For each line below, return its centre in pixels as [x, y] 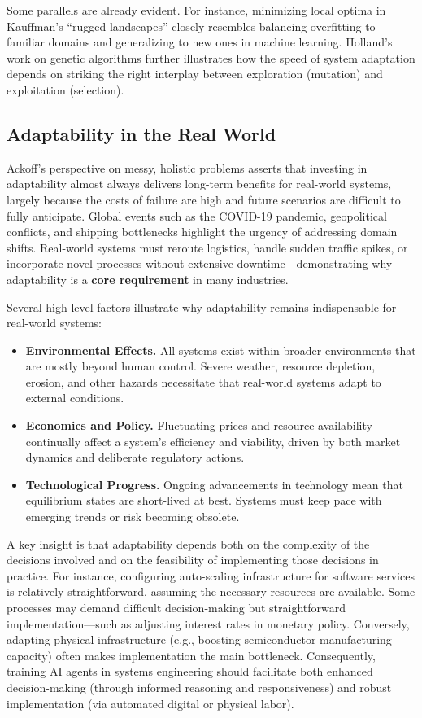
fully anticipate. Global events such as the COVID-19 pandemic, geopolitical [197, 215]
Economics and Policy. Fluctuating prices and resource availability [199, 425]
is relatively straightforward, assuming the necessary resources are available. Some [211, 591]
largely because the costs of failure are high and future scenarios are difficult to [204, 199]
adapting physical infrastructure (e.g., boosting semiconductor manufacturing [199, 639]
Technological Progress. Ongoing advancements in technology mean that [214, 484]
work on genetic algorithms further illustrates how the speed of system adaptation [211, 57]
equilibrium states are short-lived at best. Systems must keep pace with [204, 500]
